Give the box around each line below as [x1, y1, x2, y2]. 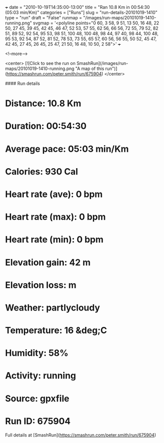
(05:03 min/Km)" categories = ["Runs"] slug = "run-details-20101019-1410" [5, 9, 158, 15]
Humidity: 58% [5, 347, 69, 359]
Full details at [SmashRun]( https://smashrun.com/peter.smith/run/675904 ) [5, 432, 157, 438]
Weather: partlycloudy [5, 302, 100, 313]
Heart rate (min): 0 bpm [5, 234, 104, 245]
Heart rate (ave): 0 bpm [5, 189, 103, 200]
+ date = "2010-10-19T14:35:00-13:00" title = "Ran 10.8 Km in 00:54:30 [5, 4, 150, 10]
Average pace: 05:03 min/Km [5, 143, 129, 154]
